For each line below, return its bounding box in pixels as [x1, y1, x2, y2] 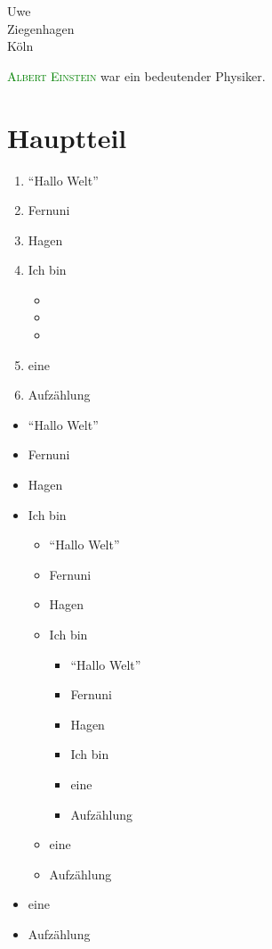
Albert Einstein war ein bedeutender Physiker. [7, 66, 266, 85]
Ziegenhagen [7, 19, 75, 37]
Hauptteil [7, 119, 127, 155]
